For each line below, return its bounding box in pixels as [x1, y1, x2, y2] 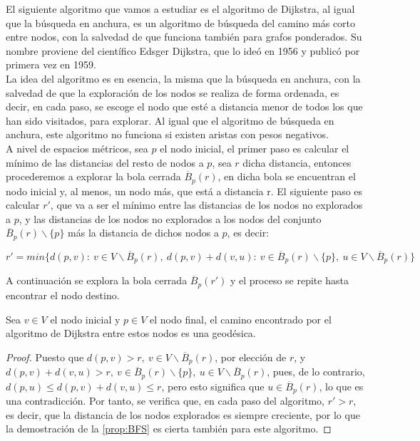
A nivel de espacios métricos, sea [6, 140, 148, 155]
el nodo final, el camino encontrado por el [150, 311, 332, 326]
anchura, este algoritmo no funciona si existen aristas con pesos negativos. [6, 127, 329, 142]
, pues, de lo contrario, [267, 364, 365, 379]
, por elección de [215, 349, 287, 364]
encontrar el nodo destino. [6, 287, 120, 302]
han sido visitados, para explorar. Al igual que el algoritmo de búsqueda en [6, 113, 334, 128]
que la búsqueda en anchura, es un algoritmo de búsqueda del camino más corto [6, 15, 356, 30]
